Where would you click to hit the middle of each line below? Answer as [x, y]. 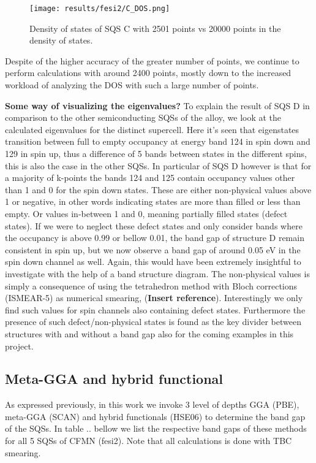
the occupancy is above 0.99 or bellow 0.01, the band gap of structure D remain [155, 238]
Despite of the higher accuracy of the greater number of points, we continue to [152, 60]
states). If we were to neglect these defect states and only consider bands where [154, 225]
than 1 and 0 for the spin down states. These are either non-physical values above [158, 189]
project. [19, 346]
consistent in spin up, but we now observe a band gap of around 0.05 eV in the [153, 249]
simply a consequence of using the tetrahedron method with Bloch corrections [151, 285]
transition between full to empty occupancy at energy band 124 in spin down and [158, 141]
